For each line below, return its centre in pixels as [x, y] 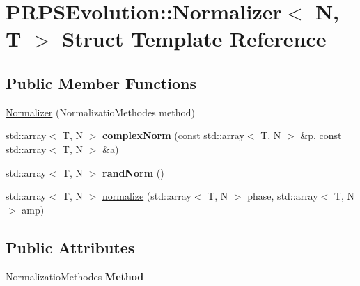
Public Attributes [70, 247]
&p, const [321, 135]
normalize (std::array [147, 196]
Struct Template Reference [194, 39]
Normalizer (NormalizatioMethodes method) [101, 112]
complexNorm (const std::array [173, 135]
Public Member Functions [101, 82]
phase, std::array [283, 196]
